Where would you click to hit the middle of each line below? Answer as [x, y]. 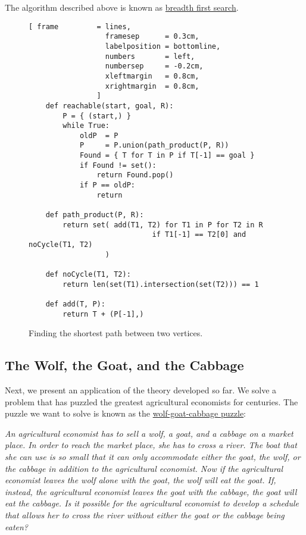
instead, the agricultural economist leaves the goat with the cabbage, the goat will [151, 491]
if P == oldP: [107, 185]
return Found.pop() [135, 175]
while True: [86, 126]
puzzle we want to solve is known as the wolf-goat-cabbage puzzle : [126, 413]
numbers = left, [150, 56]
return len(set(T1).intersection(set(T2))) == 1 [161, 284]
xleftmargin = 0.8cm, [152, 76]
